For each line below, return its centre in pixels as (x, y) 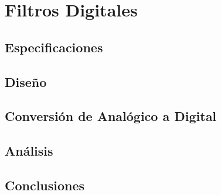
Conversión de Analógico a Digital (111, 116)
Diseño (26, 81)
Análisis (29, 151)
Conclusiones (45, 185)
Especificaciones (54, 47)
